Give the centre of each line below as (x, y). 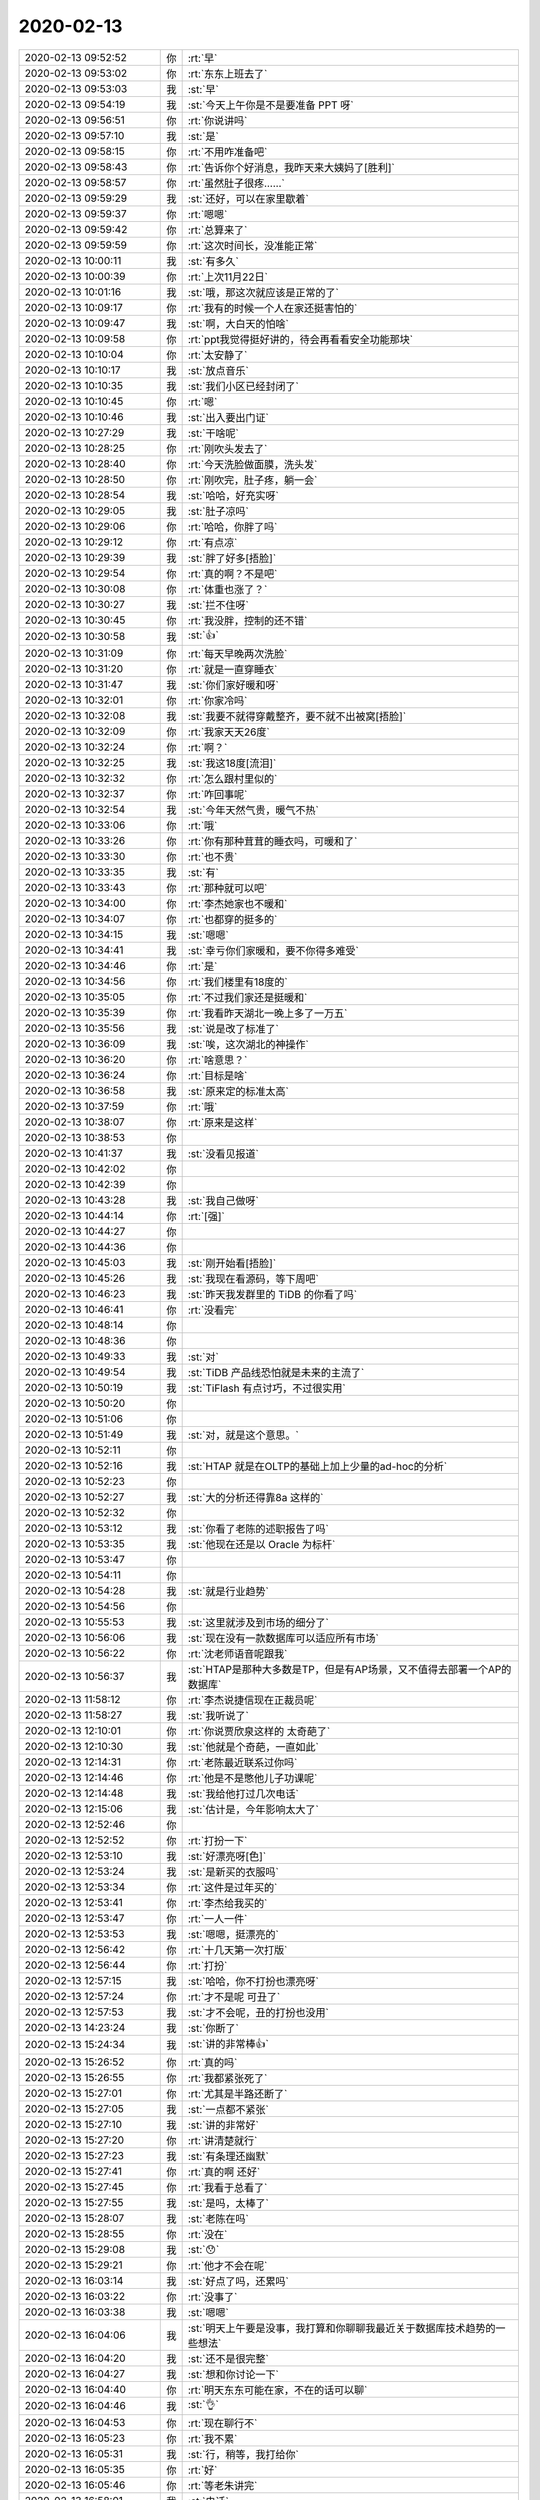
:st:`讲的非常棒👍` (228, 2043)
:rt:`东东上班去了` (227, 73)
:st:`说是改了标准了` (233, 1028)
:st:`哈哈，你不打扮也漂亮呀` (253, 1981)
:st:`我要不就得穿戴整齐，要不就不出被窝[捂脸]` (297, 716)
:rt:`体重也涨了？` (227, 589)
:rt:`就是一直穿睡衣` (232, 669)
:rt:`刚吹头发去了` (227, 448)
